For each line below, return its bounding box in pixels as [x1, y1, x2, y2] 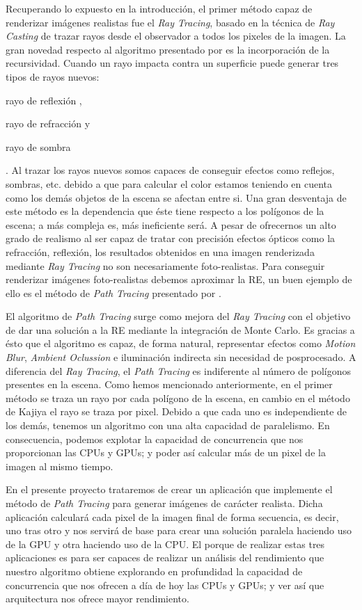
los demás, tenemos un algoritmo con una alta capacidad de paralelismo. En [6, 418, 330, 433]
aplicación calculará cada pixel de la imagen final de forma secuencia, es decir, [6, 509, 339, 524]
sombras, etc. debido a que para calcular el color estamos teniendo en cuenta [6, 176, 333, 191]
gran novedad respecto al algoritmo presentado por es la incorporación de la [6, 42, 330, 56]
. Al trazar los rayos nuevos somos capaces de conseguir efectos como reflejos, [6, 163, 335, 177]
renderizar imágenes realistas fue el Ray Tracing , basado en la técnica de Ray [6, 15, 335, 29]
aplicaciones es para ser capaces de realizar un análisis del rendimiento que [6, 550, 324, 565]
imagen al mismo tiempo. [6, 458, 113, 473]
